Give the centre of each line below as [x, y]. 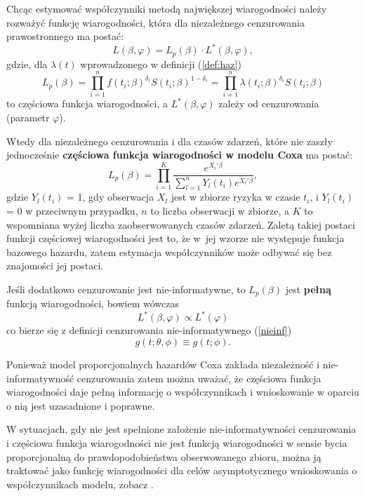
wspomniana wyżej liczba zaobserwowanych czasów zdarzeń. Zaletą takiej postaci [181, 224]
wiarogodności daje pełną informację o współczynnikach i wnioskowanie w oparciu [183, 392]
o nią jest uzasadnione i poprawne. [81, 405]
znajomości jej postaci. [55, 266]
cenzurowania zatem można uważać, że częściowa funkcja [199, 378]
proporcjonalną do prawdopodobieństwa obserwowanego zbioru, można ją [164, 456]
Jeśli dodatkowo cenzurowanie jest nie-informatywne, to [126, 289]
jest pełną [308, 289]
